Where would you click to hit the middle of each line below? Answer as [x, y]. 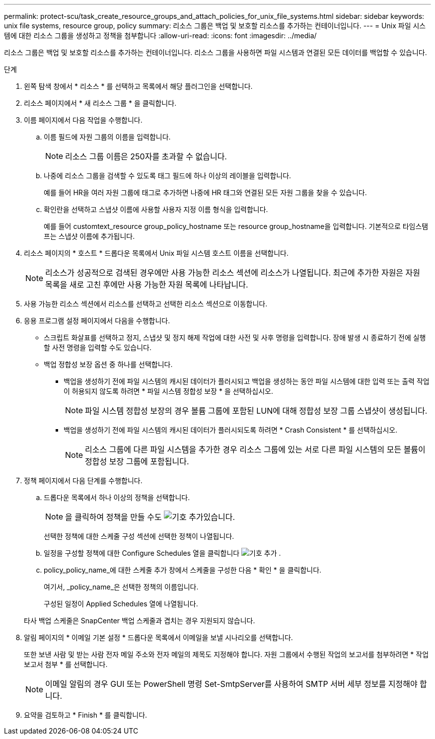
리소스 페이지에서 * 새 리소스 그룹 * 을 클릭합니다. [100, 103]
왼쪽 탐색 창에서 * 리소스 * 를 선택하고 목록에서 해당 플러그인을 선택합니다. [138, 86]
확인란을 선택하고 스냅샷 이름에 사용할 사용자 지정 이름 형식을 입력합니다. [156, 209]
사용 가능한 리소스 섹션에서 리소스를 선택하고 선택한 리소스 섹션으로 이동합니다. [146, 304]
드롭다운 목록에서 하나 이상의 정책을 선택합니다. [117, 497]
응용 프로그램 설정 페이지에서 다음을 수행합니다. [97, 321]
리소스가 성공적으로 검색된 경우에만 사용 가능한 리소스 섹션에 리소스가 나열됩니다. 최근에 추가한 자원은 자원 [233, 273]
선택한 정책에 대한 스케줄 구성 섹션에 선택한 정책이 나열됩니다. [139, 536]
